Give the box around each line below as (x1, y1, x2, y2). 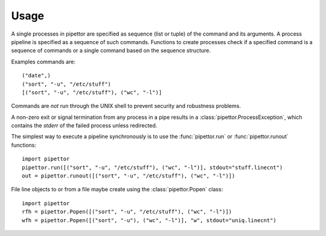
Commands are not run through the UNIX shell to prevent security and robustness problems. (11, 103, 241, 110)
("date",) (22, 72, 51, 79)
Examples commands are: (11, 58, 75, 65)
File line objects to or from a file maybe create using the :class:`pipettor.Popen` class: (11, 186, 223, 193)
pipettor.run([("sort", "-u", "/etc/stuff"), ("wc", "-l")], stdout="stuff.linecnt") (22, 164, 283, 171)
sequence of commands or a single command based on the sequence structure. (11, 47, 211, 54)
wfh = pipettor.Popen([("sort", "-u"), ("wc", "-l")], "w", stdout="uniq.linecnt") (22, 217, 277, 223)
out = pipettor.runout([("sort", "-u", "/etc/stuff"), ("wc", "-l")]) (22, 173, 235, 179)
